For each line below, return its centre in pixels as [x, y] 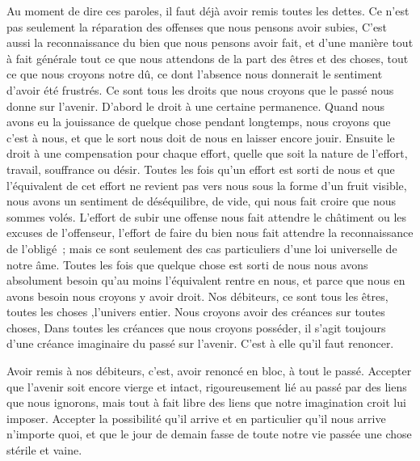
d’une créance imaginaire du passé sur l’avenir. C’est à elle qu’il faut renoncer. [200, 343]
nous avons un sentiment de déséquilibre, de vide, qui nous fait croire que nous [202, 201]
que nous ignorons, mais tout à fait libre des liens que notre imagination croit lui [206, 402]
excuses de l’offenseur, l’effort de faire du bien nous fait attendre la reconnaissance [210, 233]
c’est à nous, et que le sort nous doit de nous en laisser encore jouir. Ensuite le [201, 137]
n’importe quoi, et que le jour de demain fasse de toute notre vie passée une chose [209, 434]
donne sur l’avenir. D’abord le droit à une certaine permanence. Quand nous [196, 106]
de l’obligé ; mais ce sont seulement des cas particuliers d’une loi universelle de [202, 248]
